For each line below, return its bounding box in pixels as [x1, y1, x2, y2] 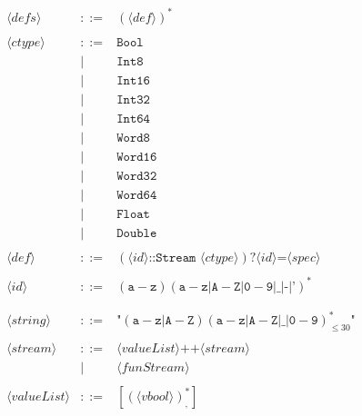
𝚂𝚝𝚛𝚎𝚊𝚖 [156, 251, 196, 264]
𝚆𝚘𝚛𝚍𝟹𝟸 [116, 169, 157, 183]
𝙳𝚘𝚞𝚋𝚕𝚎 [116, 226, 157, 240]
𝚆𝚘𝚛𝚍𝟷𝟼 [116, 150, 157, 163]
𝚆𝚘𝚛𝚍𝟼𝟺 [116, 188, 157, 202]
